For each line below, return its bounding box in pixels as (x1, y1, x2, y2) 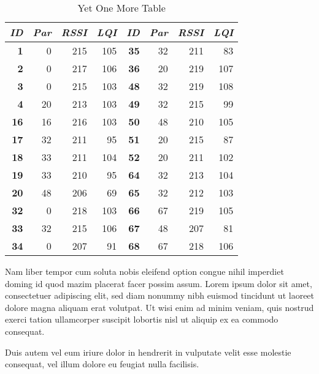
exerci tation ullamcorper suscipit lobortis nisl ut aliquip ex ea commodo (5, 313, 279, 326)
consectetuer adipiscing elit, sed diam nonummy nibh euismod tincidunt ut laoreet (5, 289, 315, 302)
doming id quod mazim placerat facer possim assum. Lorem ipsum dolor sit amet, (5, 277, 312, 290)
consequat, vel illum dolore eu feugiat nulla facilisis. (5, 357, 199, 370)
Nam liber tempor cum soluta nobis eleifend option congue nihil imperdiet (5, 265, 284, 277)
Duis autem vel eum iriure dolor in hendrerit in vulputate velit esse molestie (5, 345, 291, 358)
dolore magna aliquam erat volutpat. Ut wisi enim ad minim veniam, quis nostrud (5, 301, 314, 313)
